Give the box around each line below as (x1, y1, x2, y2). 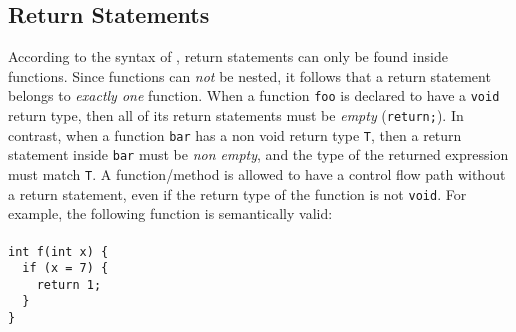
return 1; (36, 277, 102, 292)
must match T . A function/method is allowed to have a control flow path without (8, 164, 506, 185)
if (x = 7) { (22, 261, 109, 276)
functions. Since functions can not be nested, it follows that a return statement (8, 65, 491, 86)
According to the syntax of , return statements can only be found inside (8, 46, 448, 67)
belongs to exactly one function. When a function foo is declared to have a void (8, 85, 500, 106)
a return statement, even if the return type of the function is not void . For (8, 183, 467, 204)
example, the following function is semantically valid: (8, 203, 333, 224)
